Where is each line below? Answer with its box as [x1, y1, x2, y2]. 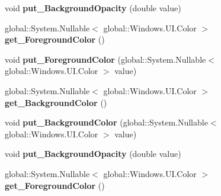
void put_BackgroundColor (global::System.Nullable [5, 116, 208, 128]
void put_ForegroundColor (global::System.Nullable [5, 53, 206, 65]
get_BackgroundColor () [5, 96, 107, 108]
